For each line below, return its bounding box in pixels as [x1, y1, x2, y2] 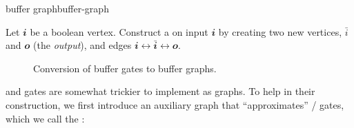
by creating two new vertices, [218, 24, 342, 39]
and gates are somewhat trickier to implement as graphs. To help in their [6, 84, 315, 98]
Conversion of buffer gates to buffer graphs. [33, 61, 217, 75]
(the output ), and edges [33, 38, 132, 52]
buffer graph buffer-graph [6, 1, 109, 15]
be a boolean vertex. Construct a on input [30, 24, 208, 39]
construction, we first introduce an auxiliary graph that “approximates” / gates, [6, 97, 344, 111]
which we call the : [6, 111, 85, 125]
